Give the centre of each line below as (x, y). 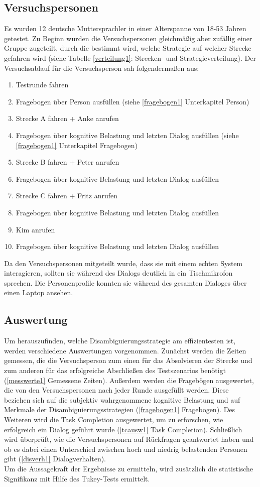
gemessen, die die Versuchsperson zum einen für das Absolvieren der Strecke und (128, 360)
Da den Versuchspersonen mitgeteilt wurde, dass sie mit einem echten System (123, 263)
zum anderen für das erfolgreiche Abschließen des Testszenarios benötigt (115, 370)
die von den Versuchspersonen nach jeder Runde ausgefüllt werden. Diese (116, 390)
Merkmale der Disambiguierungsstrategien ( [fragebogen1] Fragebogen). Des (120, 409)
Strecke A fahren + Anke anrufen (67, 118)
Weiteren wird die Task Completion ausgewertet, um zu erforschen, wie (114, 419)
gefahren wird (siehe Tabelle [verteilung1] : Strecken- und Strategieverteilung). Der (130, 57)
